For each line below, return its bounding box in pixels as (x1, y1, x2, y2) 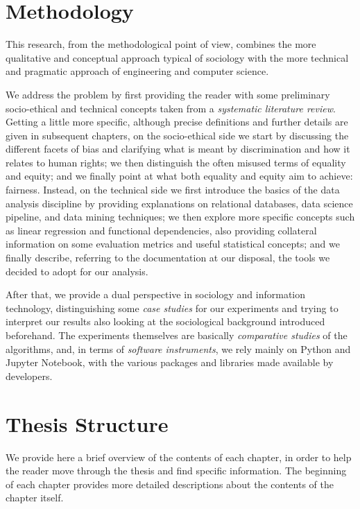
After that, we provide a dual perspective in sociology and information (6, 287, 306, 302)
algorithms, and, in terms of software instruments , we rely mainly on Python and (6, 341, 351, 356)
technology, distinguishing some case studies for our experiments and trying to (6, 300, 338, 315)
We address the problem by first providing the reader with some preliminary (6, 87, 330, 101)
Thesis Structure (6, 409, 169, 438)
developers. (6, 368, 53, 383)
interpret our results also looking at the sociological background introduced (6, 314, 325, 329)
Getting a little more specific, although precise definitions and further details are (6, 114, 348, 129)
